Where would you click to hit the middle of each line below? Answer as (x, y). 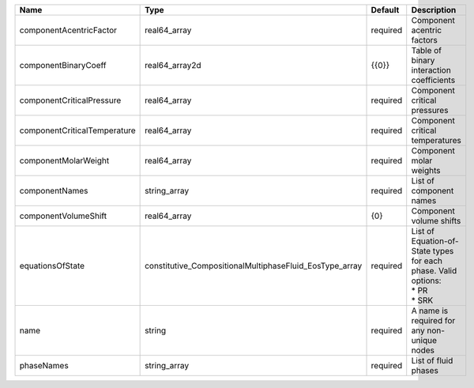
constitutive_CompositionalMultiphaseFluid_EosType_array (254, 266)
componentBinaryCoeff (63, 65)
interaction (431, 70)
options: (426, 281)
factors (425, 40)
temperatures (436, 140)
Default (385, 10)
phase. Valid (434, 271)
